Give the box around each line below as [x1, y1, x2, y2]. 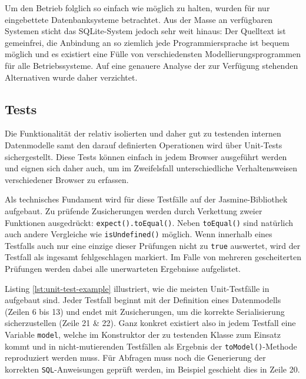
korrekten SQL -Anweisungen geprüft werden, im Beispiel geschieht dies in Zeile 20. [5, 363, 300, 375]
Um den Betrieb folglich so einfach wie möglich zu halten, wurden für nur [5, 2, 270, 14]
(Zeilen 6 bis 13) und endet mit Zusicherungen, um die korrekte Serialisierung [5, 305, 285, 317]
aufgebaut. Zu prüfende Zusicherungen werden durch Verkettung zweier [5, 204, 262, 217]
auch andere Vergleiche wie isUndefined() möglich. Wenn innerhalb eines [5, 228, 272, 240]
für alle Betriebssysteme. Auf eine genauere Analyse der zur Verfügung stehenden [5, 59, 298, 71]
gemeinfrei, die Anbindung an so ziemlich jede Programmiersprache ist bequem [5, 36, 290, 48]
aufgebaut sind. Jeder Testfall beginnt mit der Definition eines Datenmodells [5, 294, 281, 306]
